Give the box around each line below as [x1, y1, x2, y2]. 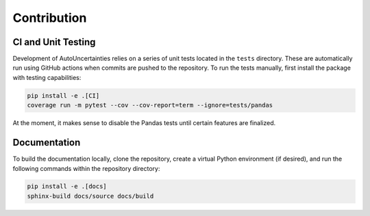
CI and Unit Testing [12, 36, 96, 48]
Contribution [12, 10, 87, 25]
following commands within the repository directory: [12, 164, 160, 172]
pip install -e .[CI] [27, 92, 100, 99]
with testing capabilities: [12, 73, 82, 81]
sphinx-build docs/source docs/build [27, 192, 154, 200]
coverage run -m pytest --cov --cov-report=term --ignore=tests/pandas [27, 101, 273, 109]
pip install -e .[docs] [27, 183, 108, 191]
